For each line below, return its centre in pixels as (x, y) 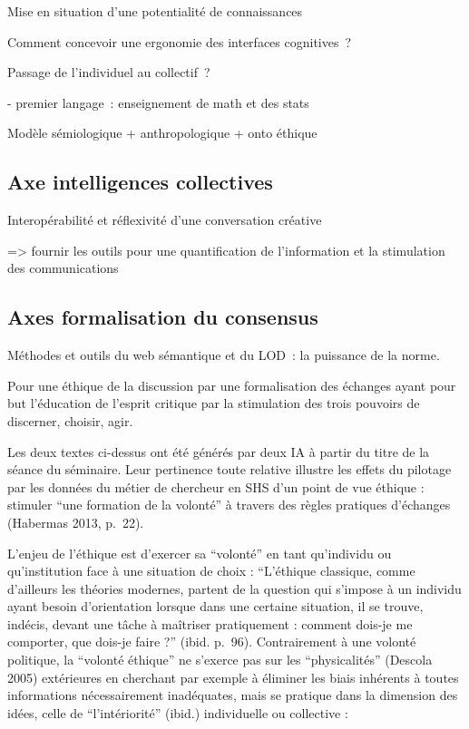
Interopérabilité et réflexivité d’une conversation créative (165, 220)
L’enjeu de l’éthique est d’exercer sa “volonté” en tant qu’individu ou (200, 553)
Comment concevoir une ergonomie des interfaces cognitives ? (180, 41)
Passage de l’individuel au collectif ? (109, 72)
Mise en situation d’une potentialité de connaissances (155, 11)
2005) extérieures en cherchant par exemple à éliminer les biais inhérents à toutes (233, 677)
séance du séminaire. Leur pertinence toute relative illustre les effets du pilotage (230, 469)
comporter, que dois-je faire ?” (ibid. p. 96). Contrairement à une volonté (212, 642)
